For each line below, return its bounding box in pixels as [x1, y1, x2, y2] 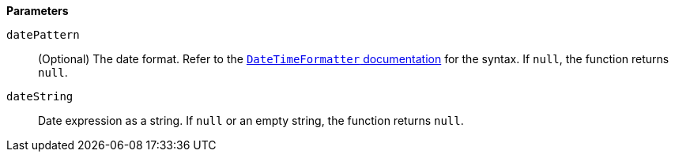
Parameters [6, 4, 69, 17]
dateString [6, 90, 74, 103]
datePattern [6, 28, 80, 41]
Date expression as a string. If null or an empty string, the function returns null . [38, 114, 464, 127]
